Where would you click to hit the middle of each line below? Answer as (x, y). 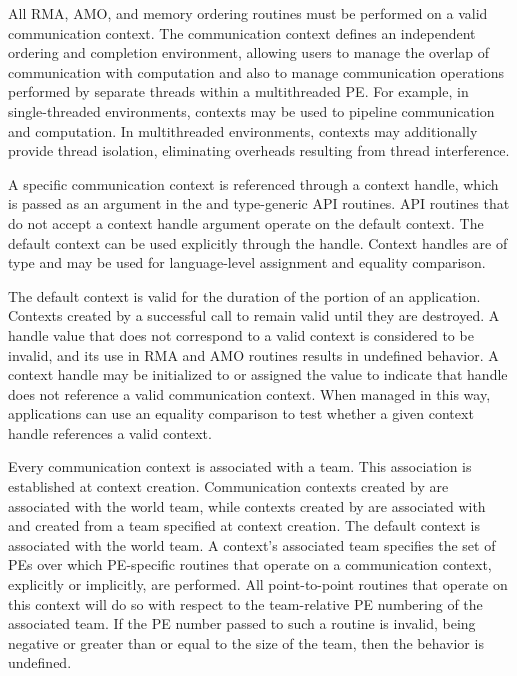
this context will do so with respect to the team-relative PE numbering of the (245, 603)
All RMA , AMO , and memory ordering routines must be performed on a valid (248, 13)
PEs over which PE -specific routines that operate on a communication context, (250, 564)
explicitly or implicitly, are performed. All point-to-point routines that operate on (258, 584)
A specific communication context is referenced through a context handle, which (253, 183)
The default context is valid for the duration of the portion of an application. (244, 295)
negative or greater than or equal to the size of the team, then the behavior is (246, 642)
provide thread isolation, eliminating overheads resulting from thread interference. (259, 150)
